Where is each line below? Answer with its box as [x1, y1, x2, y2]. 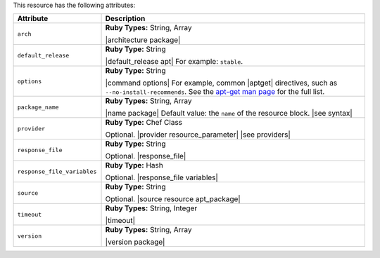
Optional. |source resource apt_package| [105, 194, 241, 204]
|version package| [105, 237, 165, 247]
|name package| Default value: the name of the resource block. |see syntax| [105, 109, 353, 118]
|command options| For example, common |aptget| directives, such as [105, 78, 338, 88]
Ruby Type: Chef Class [105, 118, 183, 128]
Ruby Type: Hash [105, 161, 163, 170]
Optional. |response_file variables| [105, 172, 218, 182]
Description [105, 14, 146, 24]
